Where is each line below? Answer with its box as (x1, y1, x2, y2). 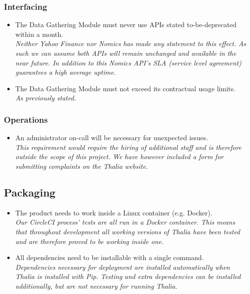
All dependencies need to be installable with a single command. (15, 252, 204, 262)
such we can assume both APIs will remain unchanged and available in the (15, 48, 236, 58)
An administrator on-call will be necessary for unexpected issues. (15, 132, 208, 143)
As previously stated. (15, 93, 76, 103)
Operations (4, 113, 48, 125)
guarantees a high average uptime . (15, 67, 116, 77)
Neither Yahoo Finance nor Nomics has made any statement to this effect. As (15, 38, 246, 49)
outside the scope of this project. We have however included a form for (15, 151, 224, 162)
